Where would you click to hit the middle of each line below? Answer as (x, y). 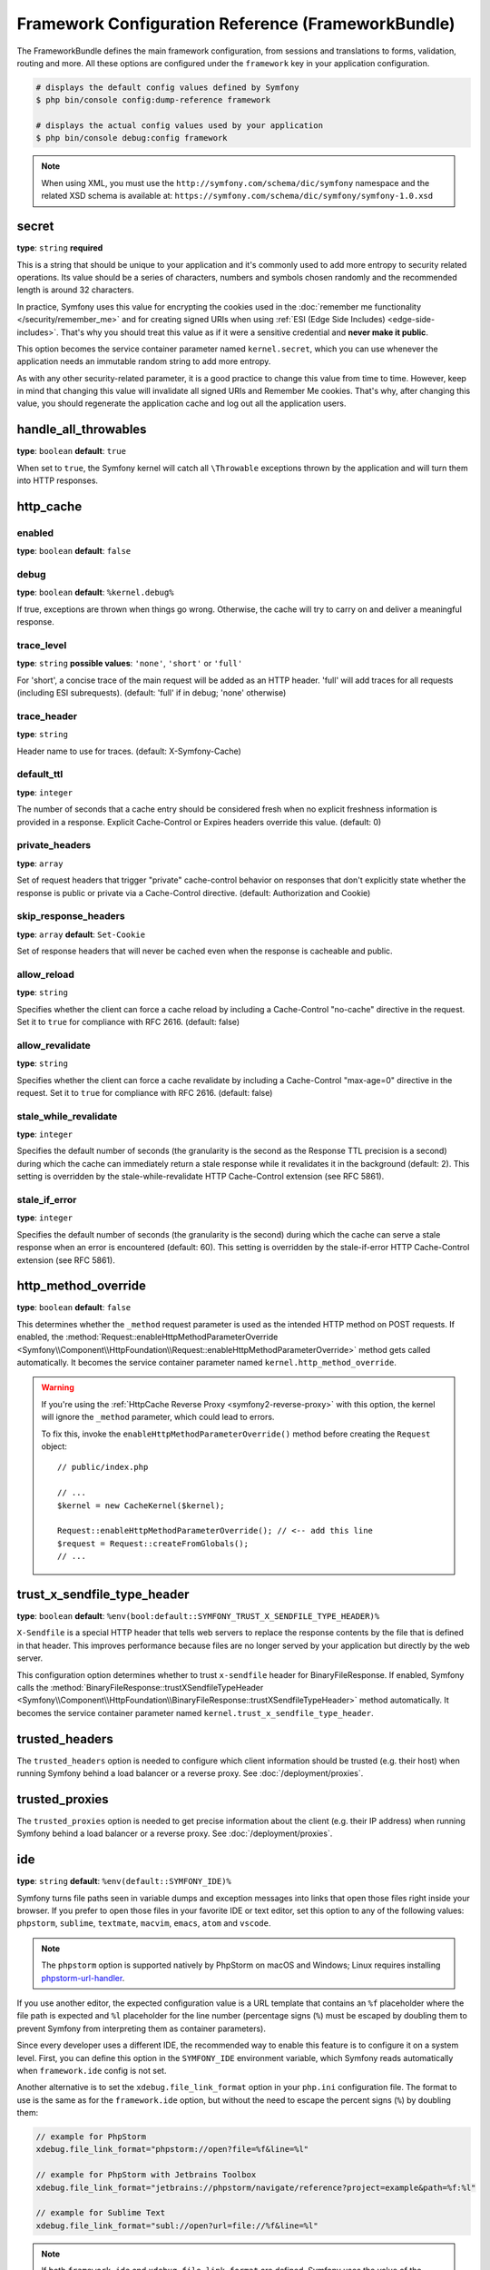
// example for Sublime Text (101, 2213)
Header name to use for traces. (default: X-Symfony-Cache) (129, 751)
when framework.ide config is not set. (92, 2070)
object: (54, 1446)
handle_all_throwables (82, 430)
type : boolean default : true (72, 451)
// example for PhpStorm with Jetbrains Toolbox (146, 2175)
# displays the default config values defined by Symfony (167, 87)
